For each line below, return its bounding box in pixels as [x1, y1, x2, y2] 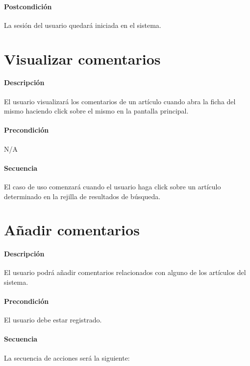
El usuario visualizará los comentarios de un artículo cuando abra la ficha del [4, 96, 236, 106]
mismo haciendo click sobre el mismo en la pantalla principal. [4, 106, 189, 116]
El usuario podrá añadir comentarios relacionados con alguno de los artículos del [4, 267, 246, 277]
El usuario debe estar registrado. [4, 315, 102, 325]
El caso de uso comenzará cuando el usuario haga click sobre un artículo [4, 181, 221, 191]
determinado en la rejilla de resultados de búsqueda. [4, 191, 161, 201]
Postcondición [4, 1, 52, 11]
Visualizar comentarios [4, 48, 161, 69]
